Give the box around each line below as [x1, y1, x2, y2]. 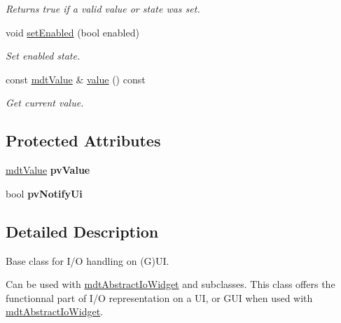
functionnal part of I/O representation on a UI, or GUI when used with [6, 290, 313, 305]
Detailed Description [6, 220, 159, 242]
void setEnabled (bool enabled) [6, 25, 139, 39]
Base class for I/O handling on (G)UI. [6, 253, 169, 268]
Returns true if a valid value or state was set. [6, 1, 200, 15]
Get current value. [6, 95, 84, 110]
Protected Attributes [6, 130, 161, 151]
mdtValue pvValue [6, 163, 90, 177]
